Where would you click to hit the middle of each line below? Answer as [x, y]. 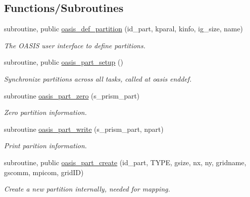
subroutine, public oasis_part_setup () [64, 62]
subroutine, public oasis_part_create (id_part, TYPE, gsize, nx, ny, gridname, [125, 162]
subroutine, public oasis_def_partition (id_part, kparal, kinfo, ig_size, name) [124, 29]
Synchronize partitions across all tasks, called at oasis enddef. [98, 78]
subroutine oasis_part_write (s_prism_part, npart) [84, 129]
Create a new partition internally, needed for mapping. [87, 189]
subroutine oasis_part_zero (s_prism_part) [72, 95]
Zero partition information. [46, 112]
